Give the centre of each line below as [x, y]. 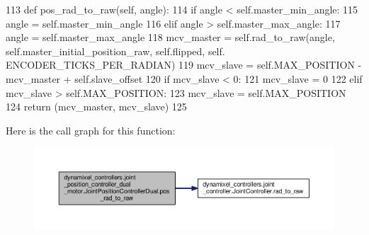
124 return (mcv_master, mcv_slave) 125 [96, 107]
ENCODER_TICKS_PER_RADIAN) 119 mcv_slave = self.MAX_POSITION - [184, 65]
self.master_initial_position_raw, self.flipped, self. [115, 51]
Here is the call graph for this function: [91, 130]
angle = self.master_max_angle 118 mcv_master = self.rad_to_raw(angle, [170, 37]
